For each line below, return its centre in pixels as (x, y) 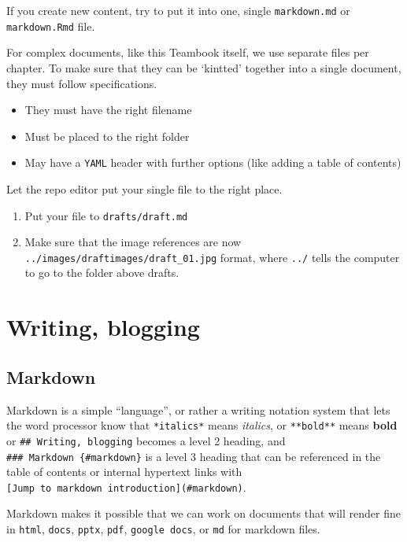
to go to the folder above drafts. (102, 273)
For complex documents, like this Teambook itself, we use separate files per (188, 52)
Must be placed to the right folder (107, 136)
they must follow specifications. (82, 83)
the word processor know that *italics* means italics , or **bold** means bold (202, 425)
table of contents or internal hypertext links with (124, 472)
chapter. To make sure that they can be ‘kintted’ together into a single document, (204, 67)
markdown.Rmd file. (51, 26)
